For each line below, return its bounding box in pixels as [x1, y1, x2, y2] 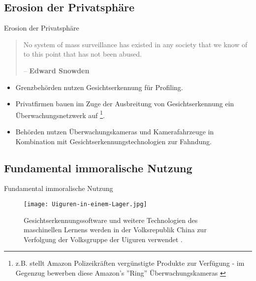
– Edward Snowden [23, 65, 90, 75]
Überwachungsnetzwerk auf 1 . [15, 108, 105, 120]
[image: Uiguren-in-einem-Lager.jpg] [24, 201, 147, 208]
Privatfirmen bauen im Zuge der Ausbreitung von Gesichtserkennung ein [15, 98, 234, 109]
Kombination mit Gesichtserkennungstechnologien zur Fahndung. [15, 136, 212, 146]
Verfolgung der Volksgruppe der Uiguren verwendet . [24, 234, 183, 244]
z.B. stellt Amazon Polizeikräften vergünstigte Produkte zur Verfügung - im [15, 258, 245, 268]
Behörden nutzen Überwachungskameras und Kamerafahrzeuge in [15, 126, 214, 137]
